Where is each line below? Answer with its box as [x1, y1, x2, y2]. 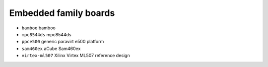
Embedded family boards [9, 7, 115, 18]
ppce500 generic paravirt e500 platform [21, 39, 104, 45]
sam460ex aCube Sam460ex [21, 45, 81, 52]
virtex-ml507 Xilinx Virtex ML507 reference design [21, 53, 130, 59]
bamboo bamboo [21, 25, 56, 31]
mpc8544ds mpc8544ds [21, 31, 71, 37]
